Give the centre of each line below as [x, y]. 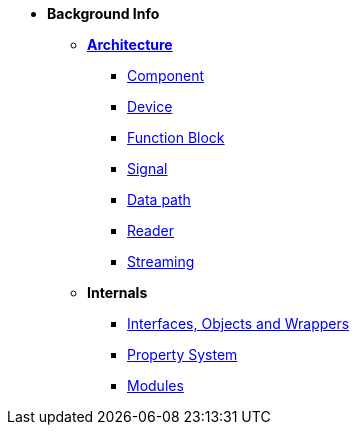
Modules [155, 385]
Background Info [103, 13]
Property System [182, 354]
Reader [150, 230]
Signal [147, 168]
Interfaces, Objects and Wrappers [238, 323]
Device [150, 106]
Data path [159, 199]
